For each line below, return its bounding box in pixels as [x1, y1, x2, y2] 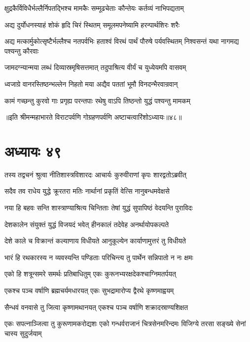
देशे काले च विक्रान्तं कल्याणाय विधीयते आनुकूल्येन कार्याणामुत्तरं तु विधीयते [4, 236, 186, 246]
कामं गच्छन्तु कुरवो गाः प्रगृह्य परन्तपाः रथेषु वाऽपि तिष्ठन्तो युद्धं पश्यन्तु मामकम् [4, 95, 190, 105]
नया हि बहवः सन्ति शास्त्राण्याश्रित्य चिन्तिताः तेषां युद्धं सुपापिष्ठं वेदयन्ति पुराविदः [4, 203, 193, 213]
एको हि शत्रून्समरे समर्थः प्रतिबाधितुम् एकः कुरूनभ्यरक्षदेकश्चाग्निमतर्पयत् [4, 269, 176, 279]
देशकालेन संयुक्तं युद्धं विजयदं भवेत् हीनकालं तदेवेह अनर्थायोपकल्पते [4, 219, 169, 229]
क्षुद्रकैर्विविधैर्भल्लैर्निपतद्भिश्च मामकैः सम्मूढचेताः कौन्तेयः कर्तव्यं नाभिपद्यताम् [4, 3, 184, 13]
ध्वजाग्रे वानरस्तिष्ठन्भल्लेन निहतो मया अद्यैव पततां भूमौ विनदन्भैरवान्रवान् [4, 78, 178, 89]
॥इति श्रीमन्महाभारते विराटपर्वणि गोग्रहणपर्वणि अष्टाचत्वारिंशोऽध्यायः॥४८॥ [4, 112, 182, 122]
